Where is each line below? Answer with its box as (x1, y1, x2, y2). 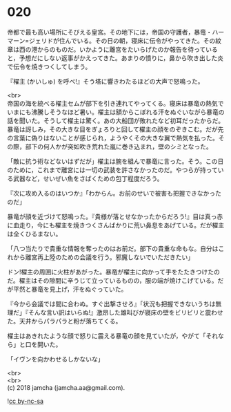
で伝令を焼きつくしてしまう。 (7, 62, 92, 71)
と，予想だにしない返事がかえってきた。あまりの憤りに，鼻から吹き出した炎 (7, 53, 224, 62)
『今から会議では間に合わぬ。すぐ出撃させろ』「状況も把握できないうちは (7, 299, 216, 308)
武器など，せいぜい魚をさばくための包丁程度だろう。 (12, 174, 163, 182)
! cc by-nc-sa (7, 397, 43, 405)
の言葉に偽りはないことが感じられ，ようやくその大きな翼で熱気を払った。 (7, 133, 219, 142)
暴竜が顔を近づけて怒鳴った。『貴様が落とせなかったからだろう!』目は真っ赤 (7, 212, 223, 221)
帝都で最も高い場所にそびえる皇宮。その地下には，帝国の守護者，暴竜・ (7, 28, 212, 36)
